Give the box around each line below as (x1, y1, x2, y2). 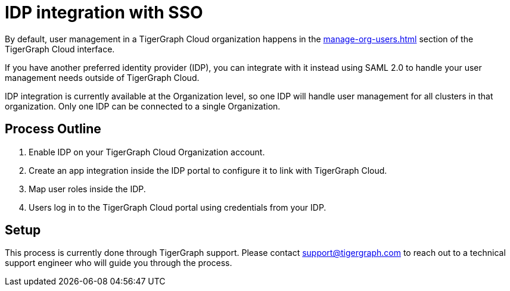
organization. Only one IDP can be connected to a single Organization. (5, 101, 281, 111)
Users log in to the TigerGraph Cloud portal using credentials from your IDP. (29, 202, 326, 212)
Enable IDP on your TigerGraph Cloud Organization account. (29, 146, 265, 157)
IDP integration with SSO (5, 2, 203, 23)
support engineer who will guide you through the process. (5, 258, 232, 268)
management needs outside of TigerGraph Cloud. (5, 72, 200, 83)
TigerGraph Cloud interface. (5, 43, 115, 54)
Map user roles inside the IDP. (29, 183, 146, 194)
